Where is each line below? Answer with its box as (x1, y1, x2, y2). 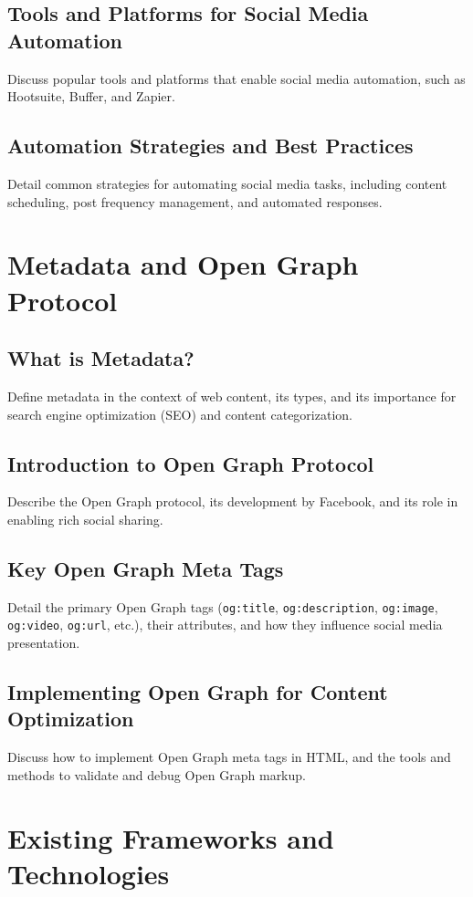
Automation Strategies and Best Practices (7, 131, 414, 160)
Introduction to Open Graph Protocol (7, 449, 374, 477)
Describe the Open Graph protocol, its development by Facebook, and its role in (7, 492, 458, 511)
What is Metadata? (7, 344, 194, 372)
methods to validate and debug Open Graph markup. (7, 765, 306, 784)
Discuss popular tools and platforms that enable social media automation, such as (7, 68, 466, 88)
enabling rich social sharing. (7, 509, 163, 528)
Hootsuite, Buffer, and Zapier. (7, 87, 175, 106)
